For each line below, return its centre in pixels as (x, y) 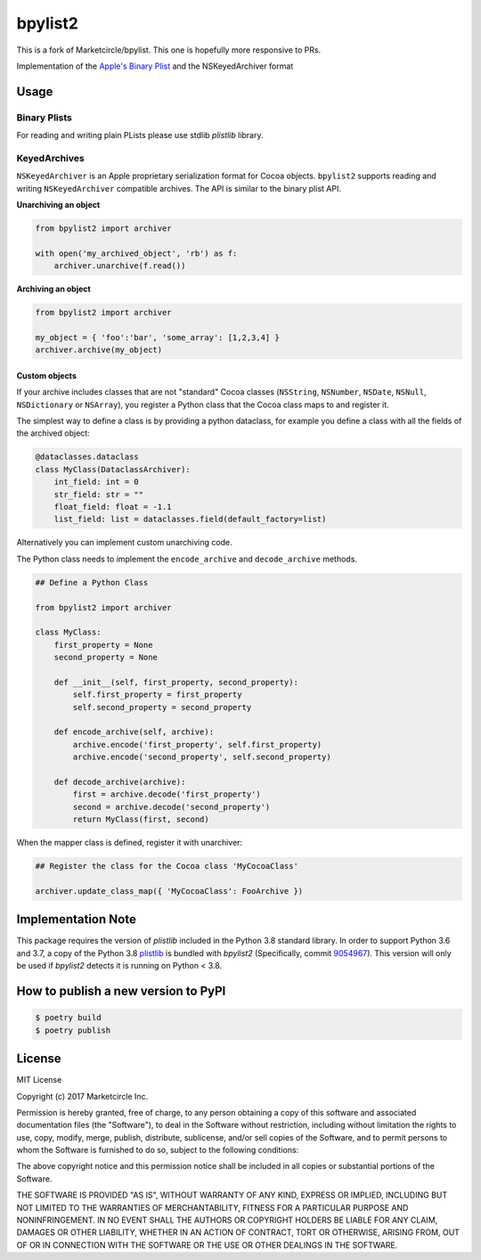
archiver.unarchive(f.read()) (120, 266)
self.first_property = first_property (157, 695)
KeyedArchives (50, 158)
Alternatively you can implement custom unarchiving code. (124, 543)
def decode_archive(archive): (120, 782)
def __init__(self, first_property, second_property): (176, 682)
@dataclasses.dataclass (87, 457)
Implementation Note (77, 919)
